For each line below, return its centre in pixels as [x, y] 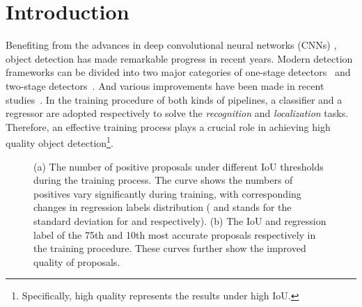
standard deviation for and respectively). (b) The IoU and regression [180, 220]
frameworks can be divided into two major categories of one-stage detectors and [178, 72]
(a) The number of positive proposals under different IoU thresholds [179, 166]
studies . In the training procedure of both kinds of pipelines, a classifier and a [174, 99]
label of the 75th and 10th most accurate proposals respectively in [175, 234]
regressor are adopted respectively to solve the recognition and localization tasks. [177, 113]
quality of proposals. [77, 261]
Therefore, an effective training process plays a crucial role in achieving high [168, 126]
